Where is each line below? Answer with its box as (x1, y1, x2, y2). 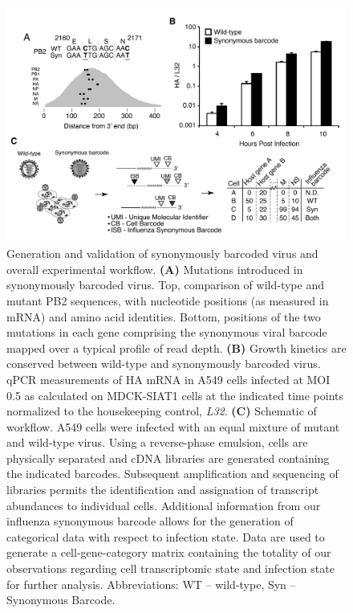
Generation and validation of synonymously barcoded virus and (6, 245, 319, 262)
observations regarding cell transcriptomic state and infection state (6, 560, 335, 577)
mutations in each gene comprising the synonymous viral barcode (6, 324, 327, 341)
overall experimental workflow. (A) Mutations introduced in (6, 260, 303, 277)
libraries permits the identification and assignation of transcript (6, 481, 319, 498)
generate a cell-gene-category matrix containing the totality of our (6, 544, 331, 561)
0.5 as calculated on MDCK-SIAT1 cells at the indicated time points (6, 386, 344, 403)
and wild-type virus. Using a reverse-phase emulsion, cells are (6, 434, 308, 451)
